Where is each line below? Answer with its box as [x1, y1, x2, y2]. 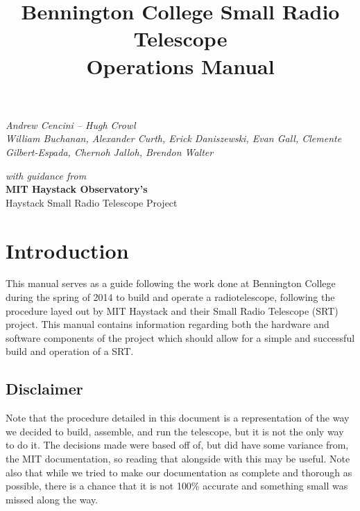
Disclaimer [6, 378, 83, 399]
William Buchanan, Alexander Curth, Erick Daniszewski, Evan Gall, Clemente [6, 131, 342, 146]
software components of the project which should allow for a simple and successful [6, 330, 355, 345]
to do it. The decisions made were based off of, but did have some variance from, [6, 438, 349, 452]
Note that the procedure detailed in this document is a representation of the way [6, 410, 350, 425]
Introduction [6, 236, 129, 264]
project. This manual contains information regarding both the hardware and [6, 317, 329, 331]
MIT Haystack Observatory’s [6, 182, 148, 196]
